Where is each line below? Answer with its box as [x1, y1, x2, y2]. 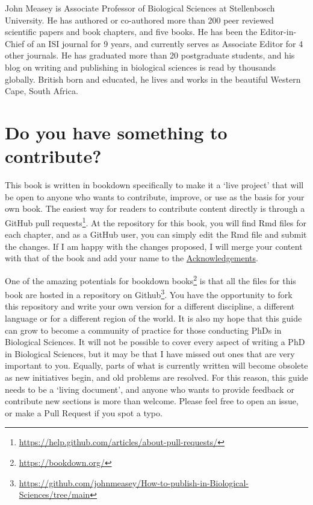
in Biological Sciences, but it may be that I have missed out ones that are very [5, 347, 295, 360]
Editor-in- [259, 25, 297, 38]
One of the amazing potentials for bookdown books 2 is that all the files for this [5, 272, 296, 287]
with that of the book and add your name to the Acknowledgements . [5, 252, 258, 264]
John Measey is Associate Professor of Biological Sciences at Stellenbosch [5, 2, 275, 14]
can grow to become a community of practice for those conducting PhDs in [5, 323, 282, 336]
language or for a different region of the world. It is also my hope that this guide [5, 311, 302, 324]
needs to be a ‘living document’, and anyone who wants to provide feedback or [5, 383, 294, 395]
